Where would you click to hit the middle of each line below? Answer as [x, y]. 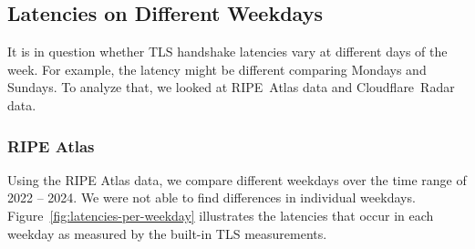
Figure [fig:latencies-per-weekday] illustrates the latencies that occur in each [221, 215]
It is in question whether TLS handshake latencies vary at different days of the [227, 52]
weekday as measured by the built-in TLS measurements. [167, 233]
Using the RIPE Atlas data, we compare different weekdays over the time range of [237, 179]
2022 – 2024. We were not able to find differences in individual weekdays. [212, 197]
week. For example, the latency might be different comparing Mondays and [217, 69]
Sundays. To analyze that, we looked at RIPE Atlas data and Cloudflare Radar [231, 87]
